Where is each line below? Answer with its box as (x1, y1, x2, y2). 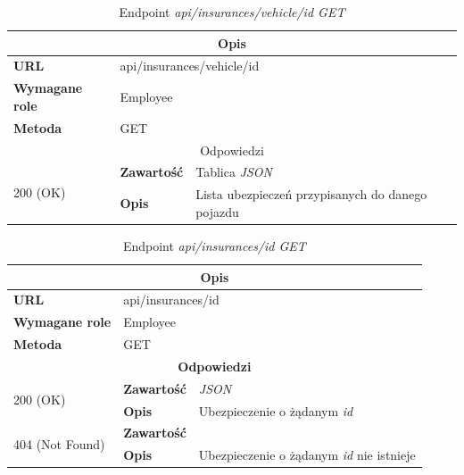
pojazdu (195, 202, 239, 221)
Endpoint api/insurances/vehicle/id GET (119, 3, 345, 21)
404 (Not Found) (13, 434, 105, 453)
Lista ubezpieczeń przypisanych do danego (195, 185, 427, 204)
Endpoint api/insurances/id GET (122, 236, 306, 254)
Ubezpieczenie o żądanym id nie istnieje (198, 446, 416, 464)
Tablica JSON (195, 162, 272, 181)
